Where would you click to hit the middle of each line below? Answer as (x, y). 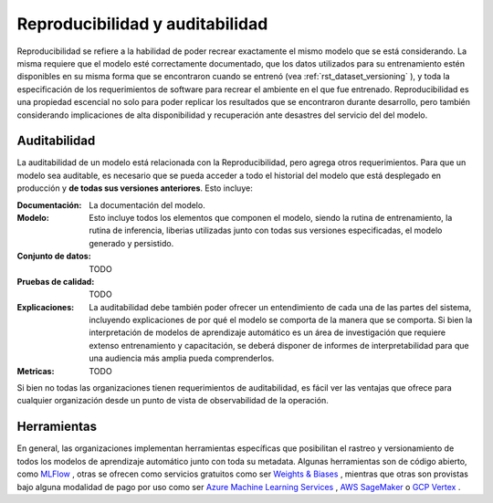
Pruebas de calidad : (56, 281)
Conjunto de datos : (54, 257)
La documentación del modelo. (147, 204)
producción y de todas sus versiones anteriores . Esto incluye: (135, 188)
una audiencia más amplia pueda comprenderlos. (182, 358)
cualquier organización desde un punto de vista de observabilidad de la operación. (173, 401)
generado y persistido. (131, 243)
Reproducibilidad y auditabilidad (142, 24)
